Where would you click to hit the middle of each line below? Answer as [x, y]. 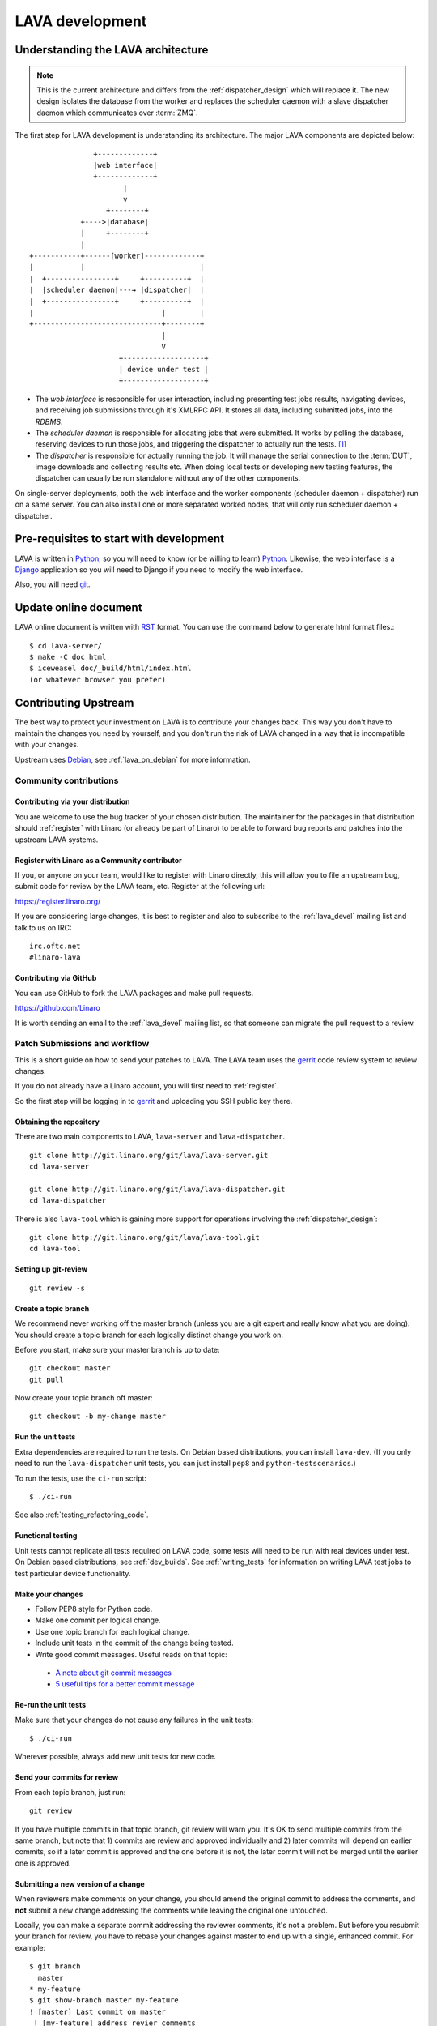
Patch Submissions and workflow [82, 1044]
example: [30, 1947]
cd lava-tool [55, 1249]
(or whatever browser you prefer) [98, 680]
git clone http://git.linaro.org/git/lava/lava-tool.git [145, 1237]
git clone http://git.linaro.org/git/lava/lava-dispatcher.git [157, 1189]
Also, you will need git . [53, 584]
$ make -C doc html [68, 657]
